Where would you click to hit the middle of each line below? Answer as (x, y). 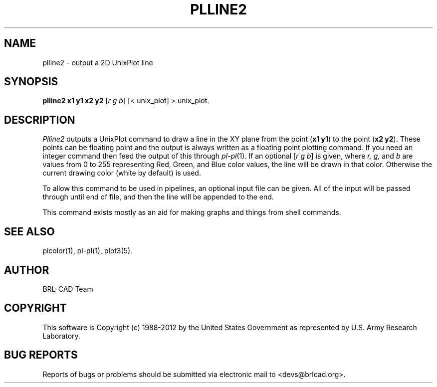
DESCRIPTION (40, 120)
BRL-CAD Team (68, 289)
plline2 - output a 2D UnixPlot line (98, 62)
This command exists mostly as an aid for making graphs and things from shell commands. (192, 212)
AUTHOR (27, 270)
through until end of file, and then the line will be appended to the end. (158, 197)
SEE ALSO (29, 231)
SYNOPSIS (31, 82)
